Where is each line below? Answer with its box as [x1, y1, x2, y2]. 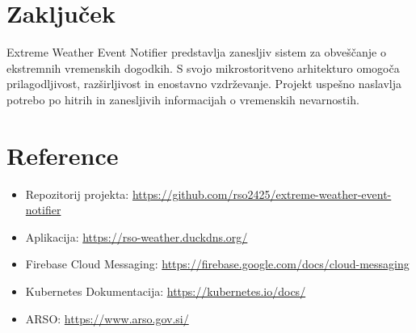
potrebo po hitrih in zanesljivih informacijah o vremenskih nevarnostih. [6, 91, 359, 107]
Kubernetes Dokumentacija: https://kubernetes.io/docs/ [25, 283, 306, 299]
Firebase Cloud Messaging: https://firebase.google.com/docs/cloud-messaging [25, 255, 410, 272]
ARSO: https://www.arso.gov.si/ [25, 310, 189, 327]
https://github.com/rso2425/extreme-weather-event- [132, 185, 392, 202]
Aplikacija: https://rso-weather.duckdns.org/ [25, 228, 248, 245]
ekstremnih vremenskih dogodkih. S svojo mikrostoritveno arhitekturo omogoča [6, 59, 400, 76]
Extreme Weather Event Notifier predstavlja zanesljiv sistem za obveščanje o [6, 44, 386, 61]
